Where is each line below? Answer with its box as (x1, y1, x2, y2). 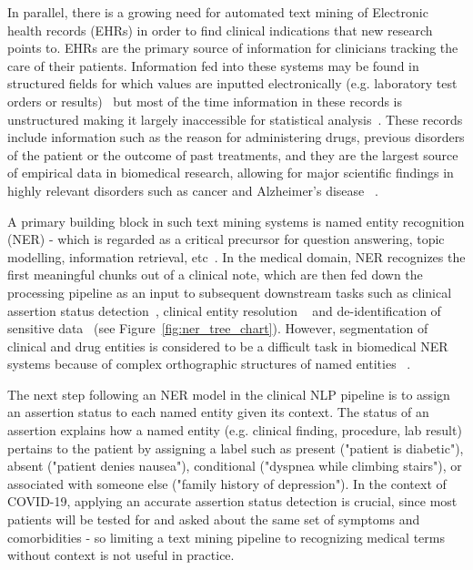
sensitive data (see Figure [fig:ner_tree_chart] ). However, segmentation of (7, 319, 428, 338)
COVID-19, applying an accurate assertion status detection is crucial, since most (7, 492, 458, 511)
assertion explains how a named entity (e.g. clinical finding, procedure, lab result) (7, 421, 462, 440)
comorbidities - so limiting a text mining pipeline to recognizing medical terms (7, 527, 445, 546)
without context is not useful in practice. (7, 545, 235, 565)
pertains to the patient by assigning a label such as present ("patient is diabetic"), (7, 438, 464, 457)
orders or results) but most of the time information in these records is (7, 91, 403, 110)
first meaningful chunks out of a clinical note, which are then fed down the (7, 265, 423, 284)
